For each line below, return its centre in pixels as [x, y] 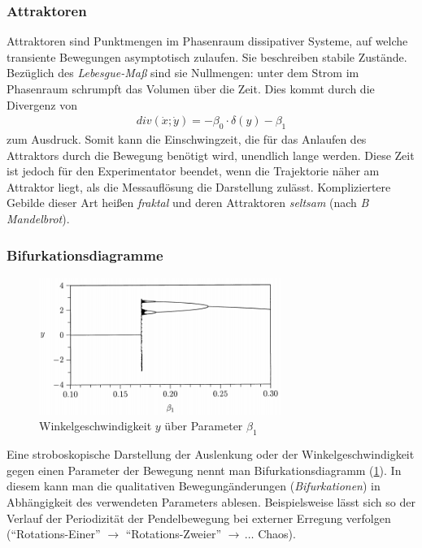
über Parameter [204, 426]
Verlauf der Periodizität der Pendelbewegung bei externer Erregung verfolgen [199, 518]
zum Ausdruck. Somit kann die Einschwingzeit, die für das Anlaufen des [187, 139]
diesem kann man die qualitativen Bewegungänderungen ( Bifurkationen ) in [194, 486]
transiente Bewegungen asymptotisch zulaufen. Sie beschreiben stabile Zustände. [207, 56]
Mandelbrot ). [38, 218]
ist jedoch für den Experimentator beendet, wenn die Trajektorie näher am [193, 171]
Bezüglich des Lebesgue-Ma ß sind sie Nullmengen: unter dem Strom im [183, 73]
